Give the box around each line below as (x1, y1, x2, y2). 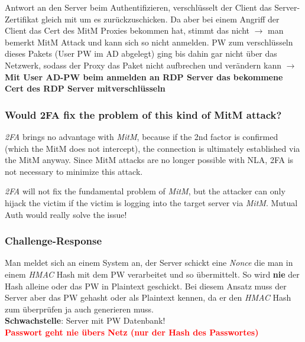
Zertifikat (5, 12, 39, 25)
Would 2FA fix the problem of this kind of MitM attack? (5, 107, 282, 122)
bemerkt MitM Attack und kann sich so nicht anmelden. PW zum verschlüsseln (5, 35, 293, 48)
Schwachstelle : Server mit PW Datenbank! (5, 314, 166, 327)
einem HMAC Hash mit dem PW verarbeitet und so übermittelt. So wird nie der (5, 268, 300, 280)
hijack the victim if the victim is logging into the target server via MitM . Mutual (5, 196, 298, 209)
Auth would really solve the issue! (5, 208, 127, 220)
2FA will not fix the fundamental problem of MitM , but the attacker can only (5, 185, 285, 197)
